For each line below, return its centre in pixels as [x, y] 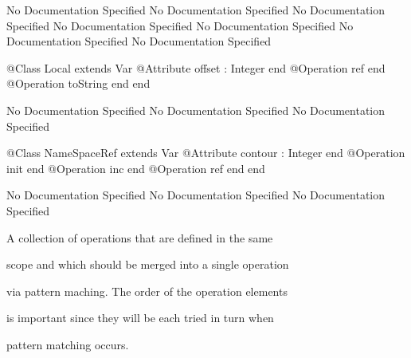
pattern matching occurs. [68, 344]
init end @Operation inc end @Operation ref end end [136, 168]
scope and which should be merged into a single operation [148, 264]
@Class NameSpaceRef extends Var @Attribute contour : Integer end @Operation [206, 153]
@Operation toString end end [78, 83]
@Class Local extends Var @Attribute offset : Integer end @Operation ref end [196, 67]
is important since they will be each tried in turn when [140, 318]
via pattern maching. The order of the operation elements [147, 291]
